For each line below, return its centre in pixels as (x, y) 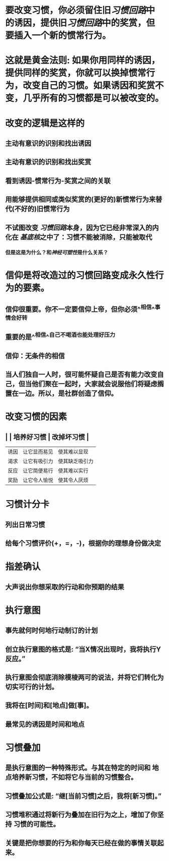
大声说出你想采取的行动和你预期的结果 (65, 587)
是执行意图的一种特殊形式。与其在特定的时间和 (78, 768)
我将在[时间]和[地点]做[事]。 (49, 706)
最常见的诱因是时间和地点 (45, 724)
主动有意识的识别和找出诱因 (48, 143)
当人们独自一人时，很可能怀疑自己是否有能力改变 (81, 375)
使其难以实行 (73, 471)
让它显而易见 (38, 452)
